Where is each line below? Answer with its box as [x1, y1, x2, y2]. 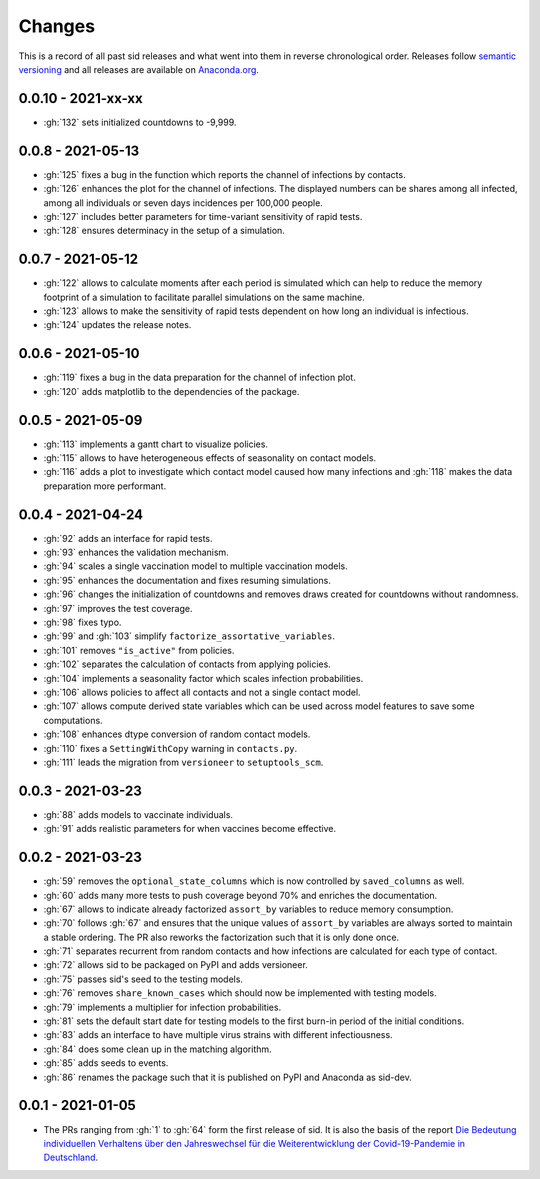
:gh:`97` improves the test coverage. [43, 602, 193, 614]
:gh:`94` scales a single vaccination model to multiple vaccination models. [43, 560, 349, 572]
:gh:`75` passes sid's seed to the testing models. [43, 973, 244, 985]
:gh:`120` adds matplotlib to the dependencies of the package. [43, 385, 300, 397]
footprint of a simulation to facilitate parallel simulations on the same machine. [43, 291, 365, 303]
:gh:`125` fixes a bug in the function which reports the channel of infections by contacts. [43, 168, 406, 180]
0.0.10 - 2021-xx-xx [18, 90, 144, 107]
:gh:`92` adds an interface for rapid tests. [43, 532, 214, 544]
